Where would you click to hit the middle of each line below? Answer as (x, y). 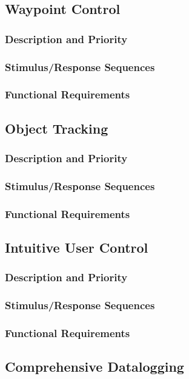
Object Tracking (57, 128)
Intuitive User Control (77, 248)
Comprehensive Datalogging (94, 367)
